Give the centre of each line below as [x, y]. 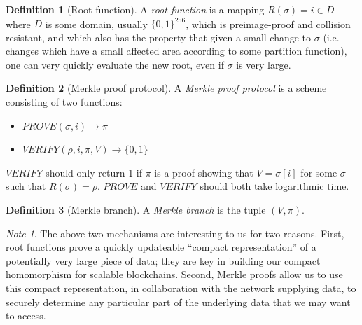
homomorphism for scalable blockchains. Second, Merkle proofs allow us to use [174, 274]
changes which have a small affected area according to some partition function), [176, 51]
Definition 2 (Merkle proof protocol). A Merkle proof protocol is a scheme [166, 88]
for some [319, 172]
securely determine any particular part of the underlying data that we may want [178, 302]
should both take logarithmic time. [274, 186]
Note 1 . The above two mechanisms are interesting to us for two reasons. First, [175, 233]
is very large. [264, 64]
